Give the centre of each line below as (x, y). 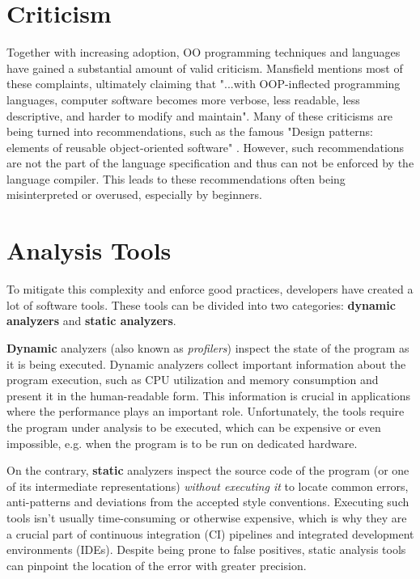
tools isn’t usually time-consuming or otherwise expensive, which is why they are (207, 517)
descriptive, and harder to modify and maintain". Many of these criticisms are (200, 115)
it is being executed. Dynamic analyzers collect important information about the (206, 363)
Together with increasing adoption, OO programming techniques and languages (204, 52)
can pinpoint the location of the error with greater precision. (157, 565)
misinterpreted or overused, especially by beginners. (134, 194)
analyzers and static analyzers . (91, 321)
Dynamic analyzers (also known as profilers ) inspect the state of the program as (208, 347)
